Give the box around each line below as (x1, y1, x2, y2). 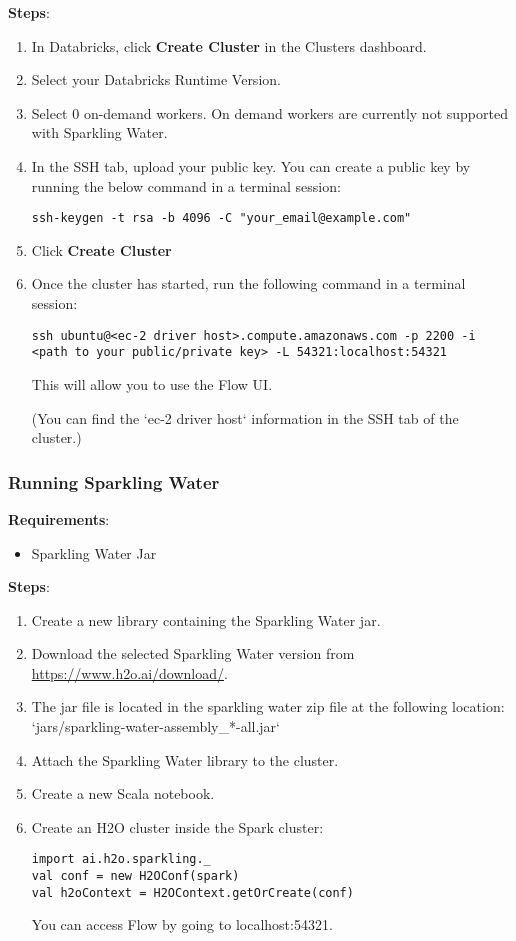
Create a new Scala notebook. (31, 783, 215, 804)
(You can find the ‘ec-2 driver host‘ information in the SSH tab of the (31, 407, 459, 428)
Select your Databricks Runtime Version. (31, 69, 281, 90)
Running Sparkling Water (8, 469, 220, 494)
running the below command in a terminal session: (31, 175, 341, 196)
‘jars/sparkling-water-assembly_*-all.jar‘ (31, 716, 281, 737)
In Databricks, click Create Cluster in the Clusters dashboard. (31, 35, 427, 56)
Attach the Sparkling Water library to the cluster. (31, 749, 339, 770)
